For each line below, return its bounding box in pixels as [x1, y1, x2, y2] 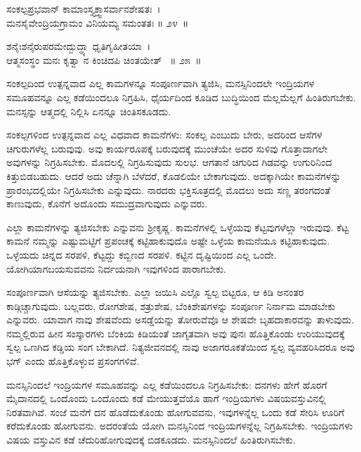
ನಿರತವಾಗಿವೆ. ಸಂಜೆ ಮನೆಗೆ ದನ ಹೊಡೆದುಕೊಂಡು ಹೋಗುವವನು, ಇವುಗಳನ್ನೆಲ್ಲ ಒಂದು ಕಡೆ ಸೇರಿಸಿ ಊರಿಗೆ [6, 404, 345, 419]
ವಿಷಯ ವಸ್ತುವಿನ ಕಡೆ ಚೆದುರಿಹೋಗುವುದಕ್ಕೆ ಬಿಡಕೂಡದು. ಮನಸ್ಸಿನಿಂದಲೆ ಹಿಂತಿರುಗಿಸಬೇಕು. [6, 432, 296, 447]
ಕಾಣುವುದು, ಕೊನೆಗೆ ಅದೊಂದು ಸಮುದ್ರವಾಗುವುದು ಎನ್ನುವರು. [6, 196, 208, 211]
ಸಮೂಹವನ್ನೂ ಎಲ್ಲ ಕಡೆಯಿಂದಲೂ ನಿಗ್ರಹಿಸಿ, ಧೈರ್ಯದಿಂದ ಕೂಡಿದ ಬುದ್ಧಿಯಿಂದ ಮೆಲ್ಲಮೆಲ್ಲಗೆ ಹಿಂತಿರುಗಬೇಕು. [6, 89, 356, 104]
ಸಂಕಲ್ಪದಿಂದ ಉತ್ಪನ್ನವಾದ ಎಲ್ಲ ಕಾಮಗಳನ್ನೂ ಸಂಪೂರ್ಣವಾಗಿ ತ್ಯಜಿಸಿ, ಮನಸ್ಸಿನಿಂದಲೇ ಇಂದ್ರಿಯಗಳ [6, 76, 315, 91]
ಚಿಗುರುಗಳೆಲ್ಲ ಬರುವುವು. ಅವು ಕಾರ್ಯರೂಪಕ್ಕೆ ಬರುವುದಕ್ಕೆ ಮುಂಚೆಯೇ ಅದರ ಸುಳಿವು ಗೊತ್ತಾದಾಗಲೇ [6, 141, 328, 155]
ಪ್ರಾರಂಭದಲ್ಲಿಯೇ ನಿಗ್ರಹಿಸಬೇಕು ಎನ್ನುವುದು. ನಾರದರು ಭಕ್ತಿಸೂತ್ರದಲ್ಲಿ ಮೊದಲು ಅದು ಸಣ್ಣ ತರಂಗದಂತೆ [6, 182, 331, 197]
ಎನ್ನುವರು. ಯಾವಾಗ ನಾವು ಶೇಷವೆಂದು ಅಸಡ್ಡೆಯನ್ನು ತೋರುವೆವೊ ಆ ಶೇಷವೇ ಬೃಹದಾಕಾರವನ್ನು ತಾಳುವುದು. [6, 312, 355, 327]
